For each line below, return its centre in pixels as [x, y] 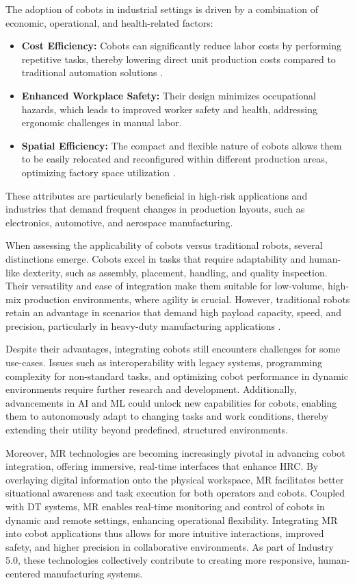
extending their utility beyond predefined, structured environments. [147, 430]
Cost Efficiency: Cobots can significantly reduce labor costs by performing [181, 46]
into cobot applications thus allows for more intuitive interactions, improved [165, 533]
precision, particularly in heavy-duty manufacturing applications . [143, 325]
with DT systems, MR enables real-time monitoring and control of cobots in [165, 506]
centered [23, 573]
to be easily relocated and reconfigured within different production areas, [174, 159]
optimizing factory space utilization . [98, 172]
